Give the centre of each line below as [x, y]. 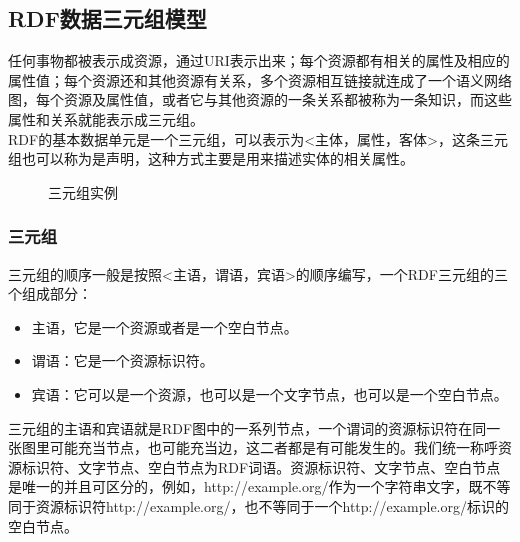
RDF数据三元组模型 [107, 18]
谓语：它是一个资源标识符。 [122, 360]
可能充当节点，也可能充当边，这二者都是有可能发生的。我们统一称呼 [273, 447]
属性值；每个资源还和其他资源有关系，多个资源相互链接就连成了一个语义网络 [260, 79]
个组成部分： [50, 293]
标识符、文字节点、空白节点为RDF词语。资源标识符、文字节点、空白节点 [261, 466]
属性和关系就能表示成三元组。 [106, 118]
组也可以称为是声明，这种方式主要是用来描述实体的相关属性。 [211, 158]
